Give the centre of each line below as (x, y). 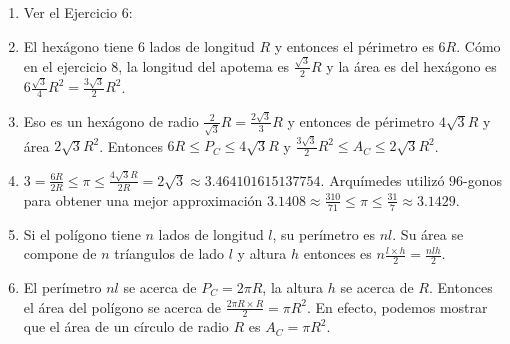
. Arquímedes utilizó (382, 179)
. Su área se (428, 233)
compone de (60, 253)
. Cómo (478, 45)
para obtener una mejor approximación (143, 199)
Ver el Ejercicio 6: (78, 12)
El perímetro (62, 286)
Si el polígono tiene (82, 233)
